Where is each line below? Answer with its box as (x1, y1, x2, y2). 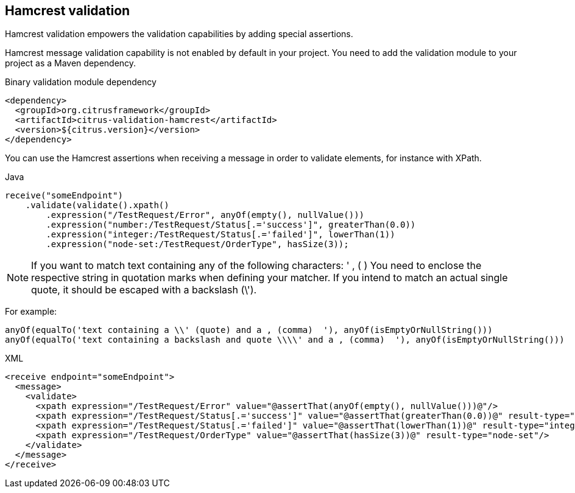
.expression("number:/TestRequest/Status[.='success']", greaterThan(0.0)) (46, 220, 416, 230)
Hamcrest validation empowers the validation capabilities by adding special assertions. (5, 29, 353, 40)
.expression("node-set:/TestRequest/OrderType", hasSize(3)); (46, 239, 349, 250)
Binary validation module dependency (5, 77, 157, 88)
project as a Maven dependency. (5, 58, 136, 69)
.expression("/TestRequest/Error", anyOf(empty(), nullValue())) (46, 210, 365, 220)
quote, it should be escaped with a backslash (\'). (31, 284, 257, 296)
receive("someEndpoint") (5, 191, 123, 201)
